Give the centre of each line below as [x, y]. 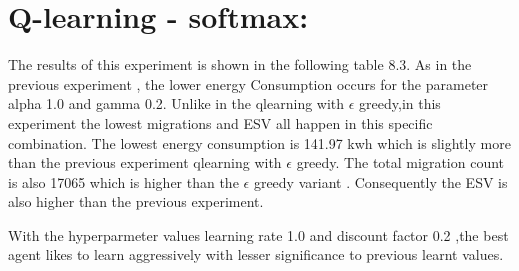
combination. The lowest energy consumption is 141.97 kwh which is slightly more [259, 142]
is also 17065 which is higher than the [123, 181]
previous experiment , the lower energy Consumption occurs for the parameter [248, 83]
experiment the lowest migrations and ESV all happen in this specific [220, 122]
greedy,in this [400, 103]
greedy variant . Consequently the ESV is [380, 181]
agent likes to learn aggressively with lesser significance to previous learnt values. [256, 254]
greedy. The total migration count [400, 162]
